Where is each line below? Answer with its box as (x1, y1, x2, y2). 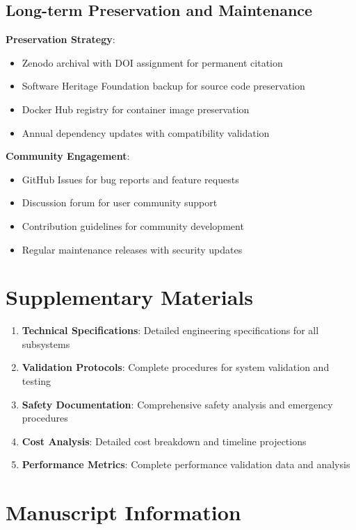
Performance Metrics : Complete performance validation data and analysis (22, 457, 350, 472)
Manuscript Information (6, 498, 241, 527)
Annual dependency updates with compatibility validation (22, 125, 270, 140)
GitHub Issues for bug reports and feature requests (22, 172, 239, 186)
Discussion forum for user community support (22, 195, 218, 210)
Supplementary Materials (6, 283, 253, 311)
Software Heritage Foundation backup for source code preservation (22, 78, 305, 93)
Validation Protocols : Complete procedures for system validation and (22, 360, 330, 374)
